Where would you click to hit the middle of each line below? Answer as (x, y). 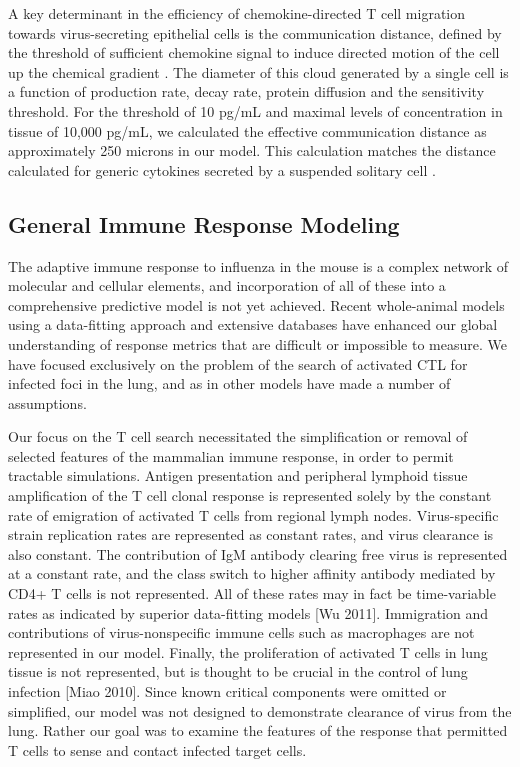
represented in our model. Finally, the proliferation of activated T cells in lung (248, 651)
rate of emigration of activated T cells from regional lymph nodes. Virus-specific (253, 514)
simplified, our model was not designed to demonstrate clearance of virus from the (260, 710)
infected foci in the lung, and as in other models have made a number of (229, 383)
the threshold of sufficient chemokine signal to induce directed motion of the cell (254, 52)
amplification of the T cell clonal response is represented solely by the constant (250, 495)
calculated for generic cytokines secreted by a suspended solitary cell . (222, 169)
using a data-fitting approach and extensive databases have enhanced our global (253, 324)
